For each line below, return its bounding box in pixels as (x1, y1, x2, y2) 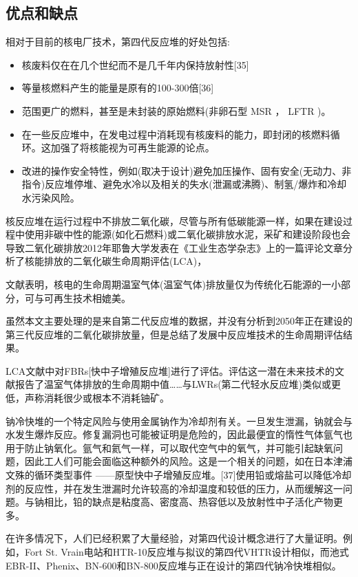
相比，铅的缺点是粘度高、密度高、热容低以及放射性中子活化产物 (43, 494, 333, 509)
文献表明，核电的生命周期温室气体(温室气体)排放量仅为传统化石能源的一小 (6, 276, 341, 291)
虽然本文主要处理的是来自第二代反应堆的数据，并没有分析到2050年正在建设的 (6, 314, 352, 328)
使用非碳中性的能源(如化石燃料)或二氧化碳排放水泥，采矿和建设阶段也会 (24, 227, 350, 241)
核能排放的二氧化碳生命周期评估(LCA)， (24, 254, 207, 268)
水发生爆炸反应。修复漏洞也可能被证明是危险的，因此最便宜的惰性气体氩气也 (6, 427, 352, 442)
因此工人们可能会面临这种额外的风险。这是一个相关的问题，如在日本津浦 (24, 454, 352, 468)
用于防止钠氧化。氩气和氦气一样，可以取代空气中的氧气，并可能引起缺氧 (6, 440, 333, 455)
